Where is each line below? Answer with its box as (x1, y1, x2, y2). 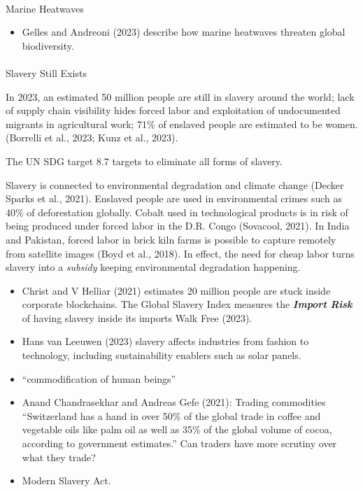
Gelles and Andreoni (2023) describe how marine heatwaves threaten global (22, 24, 346, 39)
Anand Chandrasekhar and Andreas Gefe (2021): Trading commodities (22, 395, 326, 409)
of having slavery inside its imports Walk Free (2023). (22, 310, 252, 325)
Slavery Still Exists (6, 65, 87, 80)
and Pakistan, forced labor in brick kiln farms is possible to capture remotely (6, 232, 336, 246)
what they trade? (22, 449, 96, 464)
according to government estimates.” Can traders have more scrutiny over (22, 436, 337, 451)
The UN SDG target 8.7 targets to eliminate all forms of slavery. (6, 153, 283, 168)
